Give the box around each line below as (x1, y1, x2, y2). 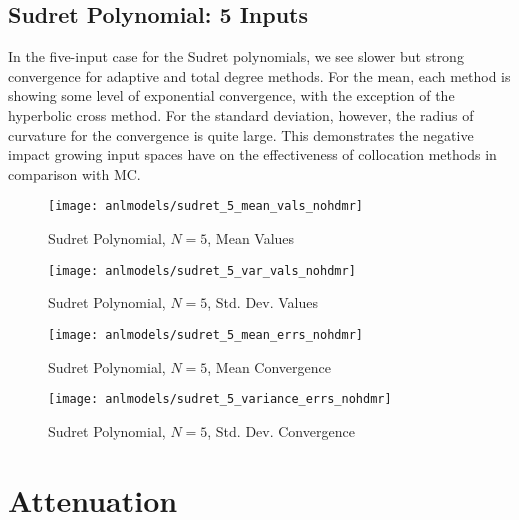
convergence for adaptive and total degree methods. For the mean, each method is (8, 65, 511, 86)
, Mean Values (207, 228, 295, 249)
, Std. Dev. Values (207, 292, 319, 313)
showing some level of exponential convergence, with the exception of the (8, 85, 455, 106)
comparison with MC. (8, 163, 141, 184)
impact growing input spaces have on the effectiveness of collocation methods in (8, 144, 497, 165)
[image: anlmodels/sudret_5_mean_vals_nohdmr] (48, 199, 363, 214)
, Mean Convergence (207, 356, 331, 377)
